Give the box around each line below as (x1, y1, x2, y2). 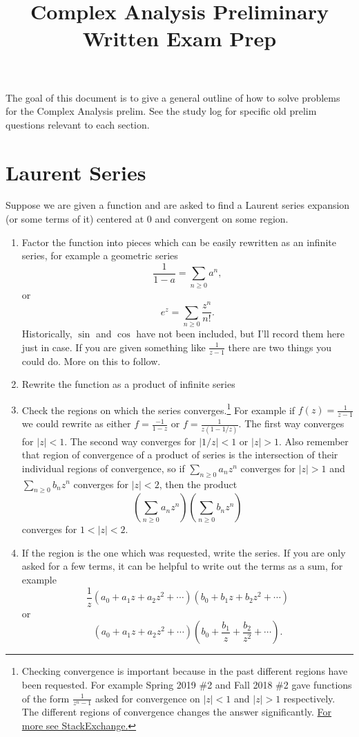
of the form (21, 691, 70, 705)
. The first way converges (238, 416, 345, 431)
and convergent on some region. (155, 212, 289, 226)
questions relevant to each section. (6, 117, 150, 131)
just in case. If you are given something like (21, 339, 206, 354)
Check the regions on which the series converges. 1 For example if (21, 400, 295, 417)
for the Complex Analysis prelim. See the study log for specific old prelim (6, 104, 317, 118)
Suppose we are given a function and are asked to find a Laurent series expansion (6, 198, 350, 212)
